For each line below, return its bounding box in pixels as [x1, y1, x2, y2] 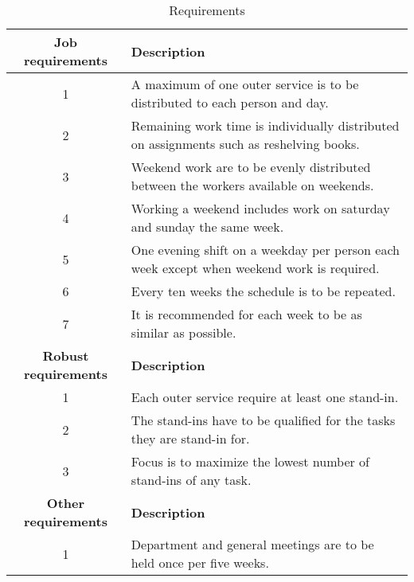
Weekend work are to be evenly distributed [131, 158, 371, 176]
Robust [42, 346, 89, 365]
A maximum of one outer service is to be [131, 75, 359, 93]
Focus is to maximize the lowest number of [131, 452, 369, 471]
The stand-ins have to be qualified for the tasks [131, 411, 396, 429]
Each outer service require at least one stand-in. [131, 388, 399, 406]
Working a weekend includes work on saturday [131, 199, 390, 217]
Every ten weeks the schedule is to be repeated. [131, 282, 396, 300]
